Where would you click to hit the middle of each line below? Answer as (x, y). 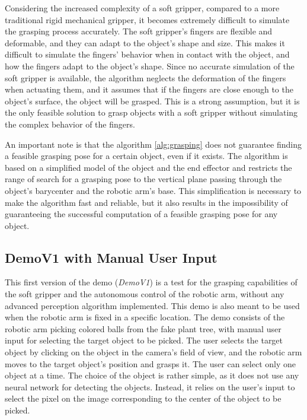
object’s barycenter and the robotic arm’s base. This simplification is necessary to (153, 190)
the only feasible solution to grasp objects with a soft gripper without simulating (151, 112)
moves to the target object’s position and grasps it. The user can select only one (150, 363)
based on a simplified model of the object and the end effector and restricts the (148, 167)
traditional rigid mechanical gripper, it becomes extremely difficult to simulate (147, 19)
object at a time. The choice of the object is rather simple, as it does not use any (152, 375)
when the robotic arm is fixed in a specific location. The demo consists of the (145, 317)
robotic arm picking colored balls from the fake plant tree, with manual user (143, 328)
